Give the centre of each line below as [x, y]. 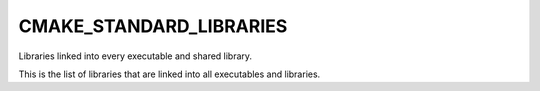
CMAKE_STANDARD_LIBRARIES [153, 26]
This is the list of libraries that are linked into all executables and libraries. [169, 74]
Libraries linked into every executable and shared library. [135, 56]
